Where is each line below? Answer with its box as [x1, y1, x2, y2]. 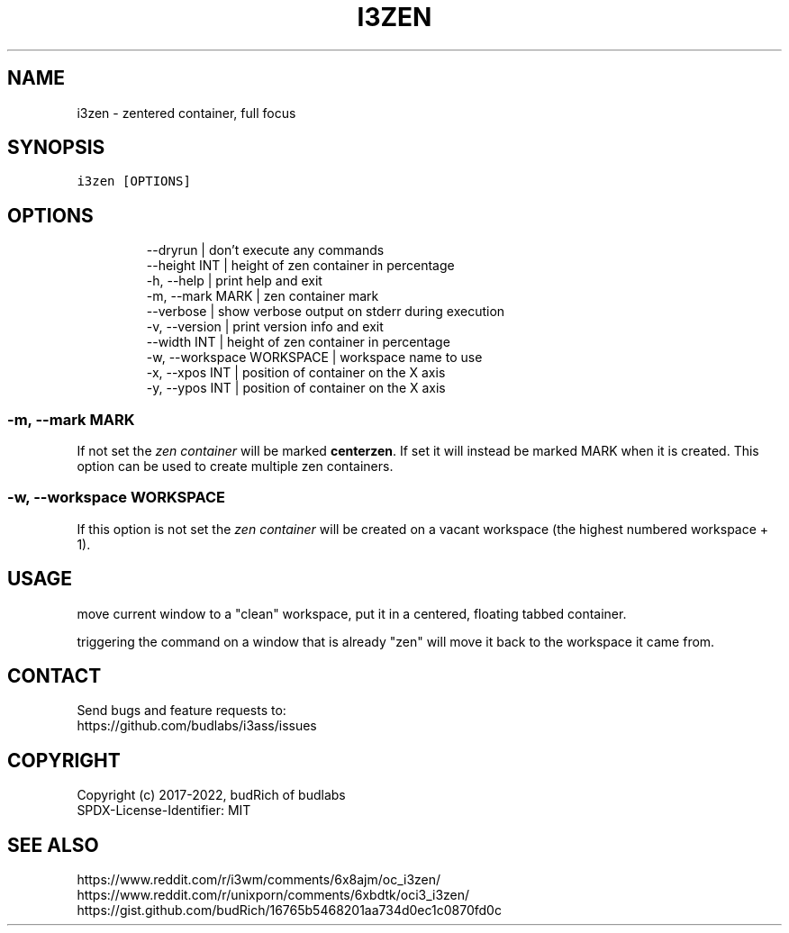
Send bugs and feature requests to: [77, 702, 286, 719]
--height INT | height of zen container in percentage [146, 258, 455, 274]
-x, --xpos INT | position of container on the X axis [146, 365, 446, 381]
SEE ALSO [7, 833, 99, 856]
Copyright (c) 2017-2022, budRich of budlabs [77, 787, 346, 803]
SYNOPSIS [7, 136, 105, 159]
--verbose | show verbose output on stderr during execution [146, 303, 505, 320]
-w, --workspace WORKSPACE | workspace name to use [146, 349, 483, 366]
